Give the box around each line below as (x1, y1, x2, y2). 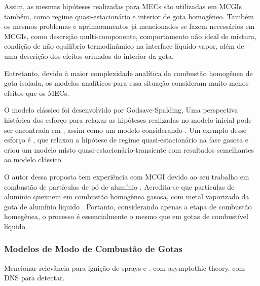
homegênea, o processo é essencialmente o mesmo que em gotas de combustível (4, 211, 248, 222)
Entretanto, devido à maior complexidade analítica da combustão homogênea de (4, 67, 253, 78)
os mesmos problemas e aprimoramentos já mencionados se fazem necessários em (4, 21, 255, 31)
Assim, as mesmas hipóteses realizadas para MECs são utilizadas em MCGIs (4, 1, 242, 11)
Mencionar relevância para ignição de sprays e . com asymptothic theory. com (4, 262, 245, 273)
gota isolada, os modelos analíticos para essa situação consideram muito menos (4, 78, 249, 88)
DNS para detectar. (4, 272, 65, 283)
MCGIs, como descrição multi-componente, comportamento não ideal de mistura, (4, 30, 256, 41)
